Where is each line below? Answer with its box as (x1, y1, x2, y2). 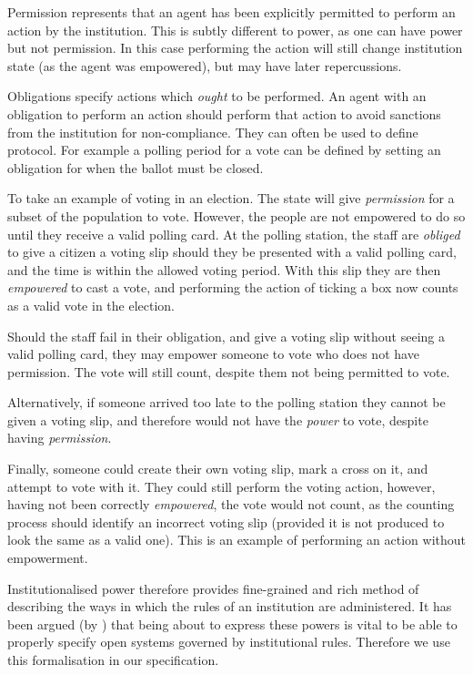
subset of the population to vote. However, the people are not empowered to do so (7, 206, 466, 225)
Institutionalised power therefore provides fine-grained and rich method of (7, 578, 419, 598)
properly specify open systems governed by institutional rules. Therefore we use (7, 632, 450, 651)
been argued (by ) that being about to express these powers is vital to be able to (7, 614, 458, 633)
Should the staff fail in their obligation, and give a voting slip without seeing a (7, 326, 445, 345)
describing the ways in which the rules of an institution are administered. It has (7, 597, 452, 616)
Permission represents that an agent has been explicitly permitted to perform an (7, 3, 456, 21)
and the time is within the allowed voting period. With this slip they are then (7, 260, 441, 279)
